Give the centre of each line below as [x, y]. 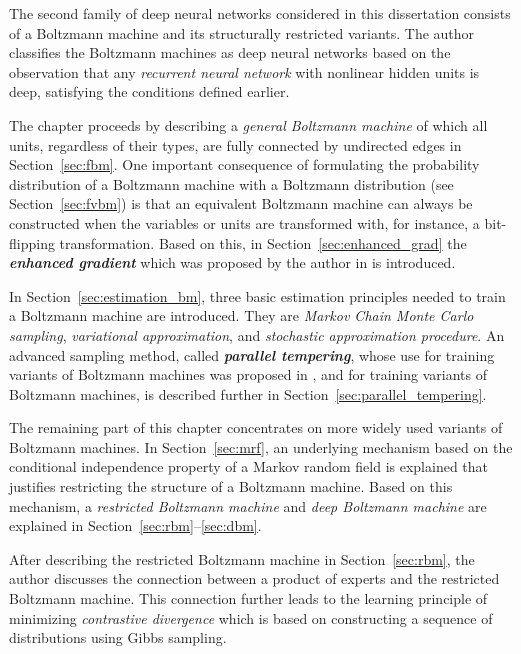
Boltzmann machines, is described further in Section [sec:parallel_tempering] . [248, 393]
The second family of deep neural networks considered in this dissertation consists [260, 13]
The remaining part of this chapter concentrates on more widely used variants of [256, 427]
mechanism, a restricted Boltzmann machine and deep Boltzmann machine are [248, 505]
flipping [32, 242]
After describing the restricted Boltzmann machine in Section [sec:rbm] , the [242, 558]
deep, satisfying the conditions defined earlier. [149, 91]
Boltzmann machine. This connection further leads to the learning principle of [248, 598]
